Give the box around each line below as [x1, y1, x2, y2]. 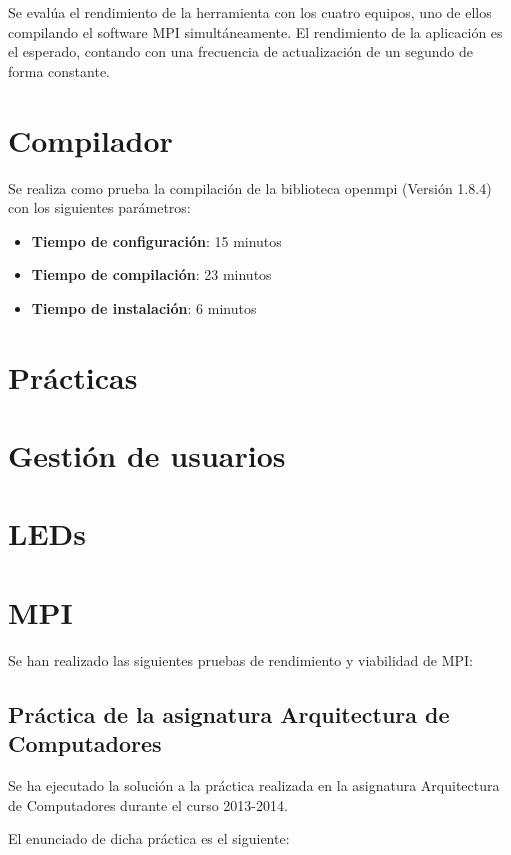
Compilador [8, 119, 173, 160]
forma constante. [8, 60, 111, 81]
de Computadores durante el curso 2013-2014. [8, 794, 288, 815]
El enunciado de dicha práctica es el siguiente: [8, 828, 290, 849]
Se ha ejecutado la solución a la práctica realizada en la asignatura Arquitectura [8, 774, 500, 795]
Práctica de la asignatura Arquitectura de [8, 698, 450, 729]
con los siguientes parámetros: [8, 197, 191, 218]
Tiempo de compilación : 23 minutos [31, 264, 272, 285]
